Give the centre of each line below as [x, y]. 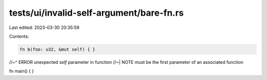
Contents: [19, 36]
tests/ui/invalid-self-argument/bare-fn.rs [96, 13]
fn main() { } [22, 71]
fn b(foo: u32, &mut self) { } [58, 49]
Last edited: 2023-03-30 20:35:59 [44, 27]
